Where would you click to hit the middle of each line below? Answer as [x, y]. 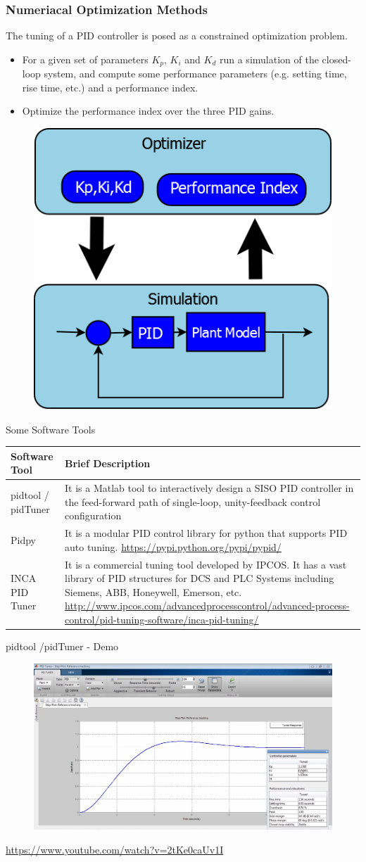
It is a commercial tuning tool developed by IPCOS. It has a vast [206, 564]
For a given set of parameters [85, 59]
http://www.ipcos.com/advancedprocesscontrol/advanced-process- [207, 606]
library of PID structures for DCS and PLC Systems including [200, 578]
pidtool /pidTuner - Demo [62, 646]
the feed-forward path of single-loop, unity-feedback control [193, 501]
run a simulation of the [269, 59]
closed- [336, 59]
